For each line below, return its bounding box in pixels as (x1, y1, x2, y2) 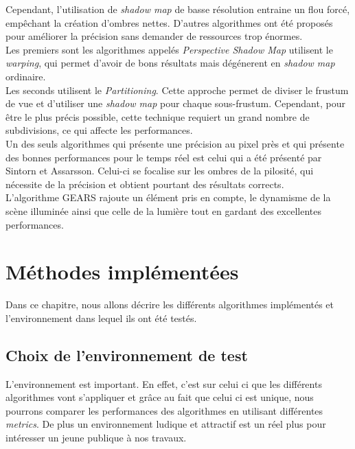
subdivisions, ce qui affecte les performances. (5, 123, 193, 137)
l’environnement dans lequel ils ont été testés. (5, 310, 197, 325)
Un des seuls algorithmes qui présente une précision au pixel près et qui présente (5, 136, 345, 150)
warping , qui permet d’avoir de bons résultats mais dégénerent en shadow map (5, 56, 335, 70)
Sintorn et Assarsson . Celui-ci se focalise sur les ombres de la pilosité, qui (5, 163, 314, 178)
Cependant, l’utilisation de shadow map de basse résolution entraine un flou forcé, (5, 2, 350, 16)
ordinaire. (5, 69, 46, 83)
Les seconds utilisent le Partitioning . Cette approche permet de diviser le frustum (5, 82, 349, 97)
